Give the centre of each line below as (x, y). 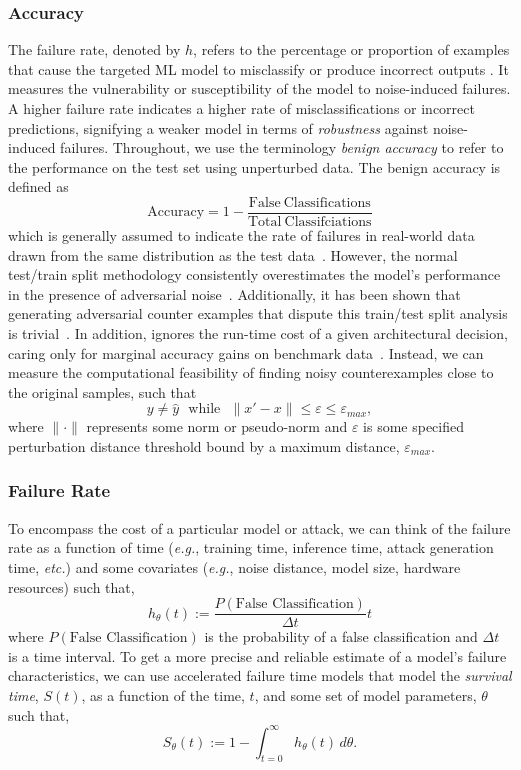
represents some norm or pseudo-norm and (217, 426)
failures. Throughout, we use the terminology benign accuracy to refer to (282, 147)
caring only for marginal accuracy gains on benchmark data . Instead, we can (246, 352)
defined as (38, 186)
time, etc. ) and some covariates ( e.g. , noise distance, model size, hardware (234, 566)
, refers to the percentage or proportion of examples (351, 49)
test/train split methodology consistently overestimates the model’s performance (254, 274)
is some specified (413, 426)
